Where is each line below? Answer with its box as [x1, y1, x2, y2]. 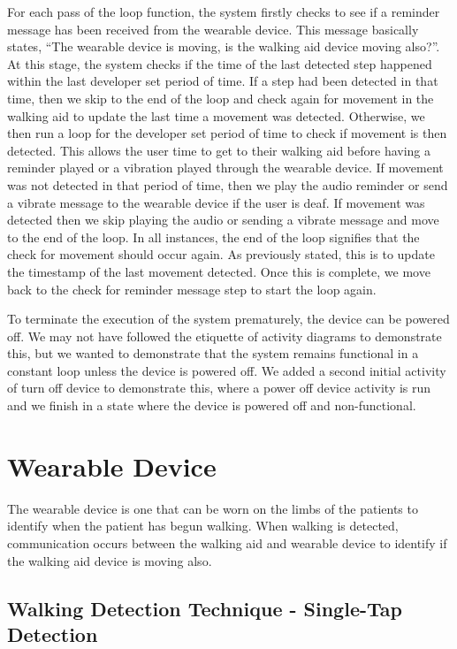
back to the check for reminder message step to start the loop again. [7, 279, 377, 298]
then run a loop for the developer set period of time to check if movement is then [7, 124, 447, 142]
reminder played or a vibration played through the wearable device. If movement [7, 158, 444, 177]
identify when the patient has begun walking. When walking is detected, [7, 516, 399, 535]
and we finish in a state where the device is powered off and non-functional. [7, 396, 416, 415]
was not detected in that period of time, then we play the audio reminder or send [7, 175, 448, 194]
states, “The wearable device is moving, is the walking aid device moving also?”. [7, 37, 440, 56]
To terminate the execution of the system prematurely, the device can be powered [7, 309, 450, 328]
